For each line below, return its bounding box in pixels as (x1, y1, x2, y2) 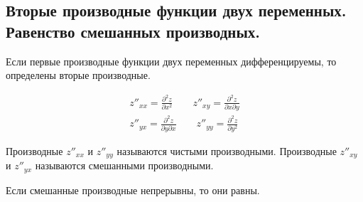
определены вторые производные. (6, 68, 151, 83)
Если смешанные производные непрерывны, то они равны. (6, 182, 260, 197)
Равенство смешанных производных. (6, 20, 261, 42)
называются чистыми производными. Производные (117, 143, 337, 158)
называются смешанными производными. (35, 158, 214, 173)
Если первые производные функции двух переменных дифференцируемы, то (6, 53, 337, 68)
